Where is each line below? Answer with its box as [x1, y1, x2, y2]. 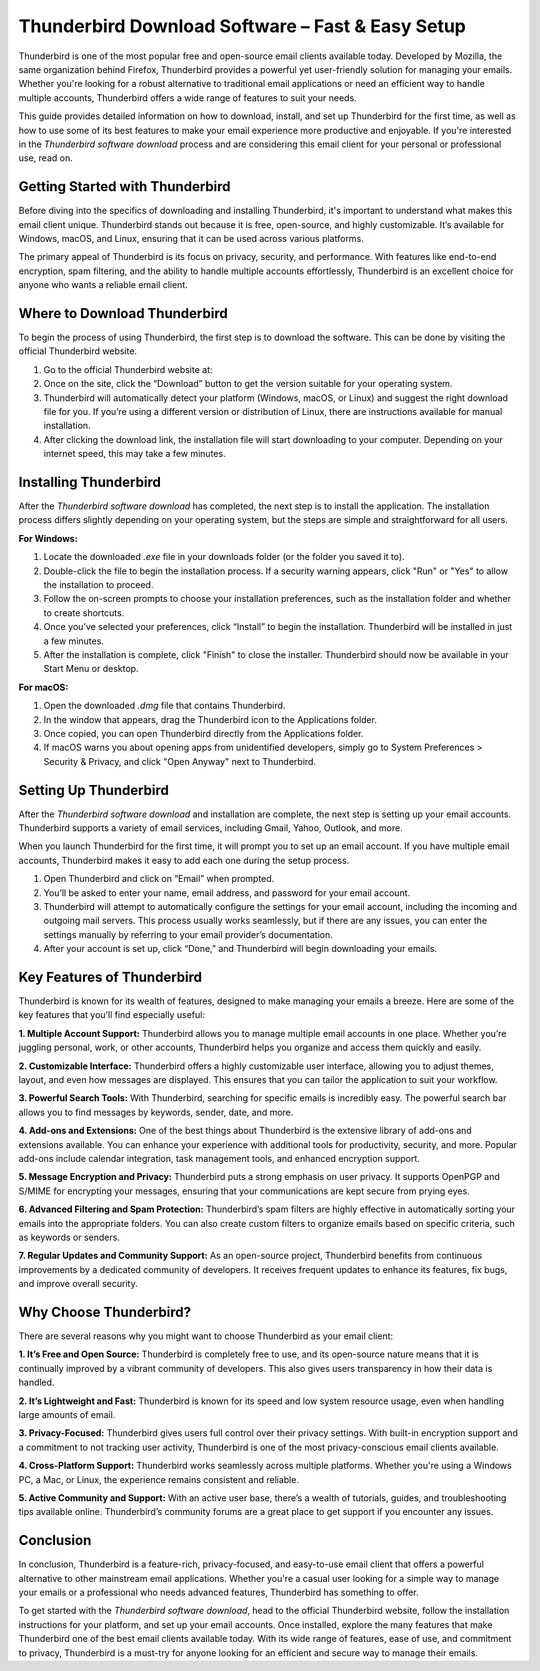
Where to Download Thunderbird [18, 305, 229, 322]
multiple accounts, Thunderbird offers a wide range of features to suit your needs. [18, 91, 357, 104]
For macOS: [18, 681, 69, 693]
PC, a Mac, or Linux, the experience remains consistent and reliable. [18, 1473, 300, 1485]
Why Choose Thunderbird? [18, 1303, 192, 1320]
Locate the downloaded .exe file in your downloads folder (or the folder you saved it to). [43, 551, 405, 563]
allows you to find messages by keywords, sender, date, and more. [18, 1106, 294, 1118]
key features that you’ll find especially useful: [18, 1009, 205, 1021]
